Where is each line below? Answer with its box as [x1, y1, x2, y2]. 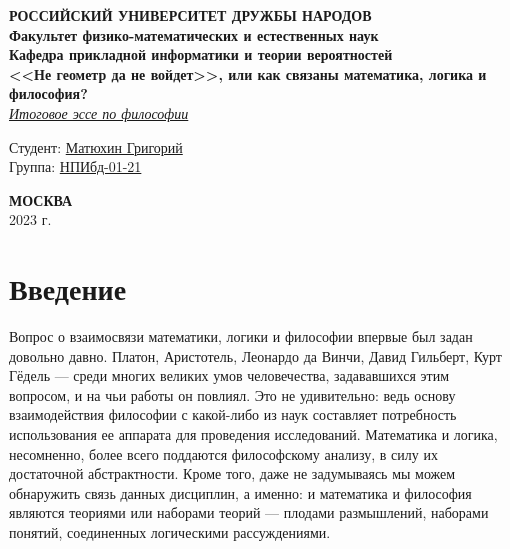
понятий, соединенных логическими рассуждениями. [9, 522, 331, 542]
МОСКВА [9, 189, 73, 210]
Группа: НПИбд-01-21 [9, 156, 142, 177]
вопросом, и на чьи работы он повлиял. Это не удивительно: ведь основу [9, 384, 456, 405]
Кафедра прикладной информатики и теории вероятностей [9, 44, 393, 65]
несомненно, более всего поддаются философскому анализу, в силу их [9, 443, 438, 464]
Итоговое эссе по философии [9, 102, 189, 123]
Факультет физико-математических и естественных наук [9, 24, 379, 45]
